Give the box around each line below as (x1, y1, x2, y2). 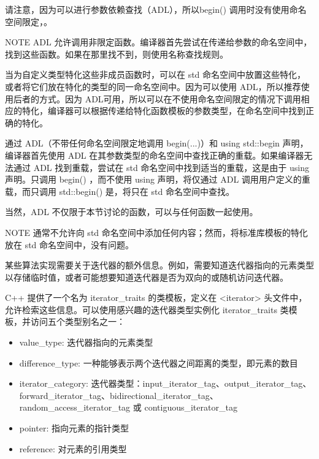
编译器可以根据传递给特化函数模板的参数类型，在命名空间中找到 (47, 104, 306, 117)
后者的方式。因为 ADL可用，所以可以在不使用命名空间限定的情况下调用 (13, 92, 301, 105)
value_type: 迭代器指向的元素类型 (19, 336, 153, 349)
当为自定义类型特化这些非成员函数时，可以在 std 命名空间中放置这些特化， (5, 68, 306, 81)
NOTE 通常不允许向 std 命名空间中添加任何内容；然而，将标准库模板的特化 (5, 226, 308, 238)
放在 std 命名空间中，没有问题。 (5, 238, 134, 251)
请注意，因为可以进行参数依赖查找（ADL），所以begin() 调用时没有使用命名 (5, 3, 307, 15)
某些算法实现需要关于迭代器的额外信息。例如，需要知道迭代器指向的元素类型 (5, 259, 314, 271)
